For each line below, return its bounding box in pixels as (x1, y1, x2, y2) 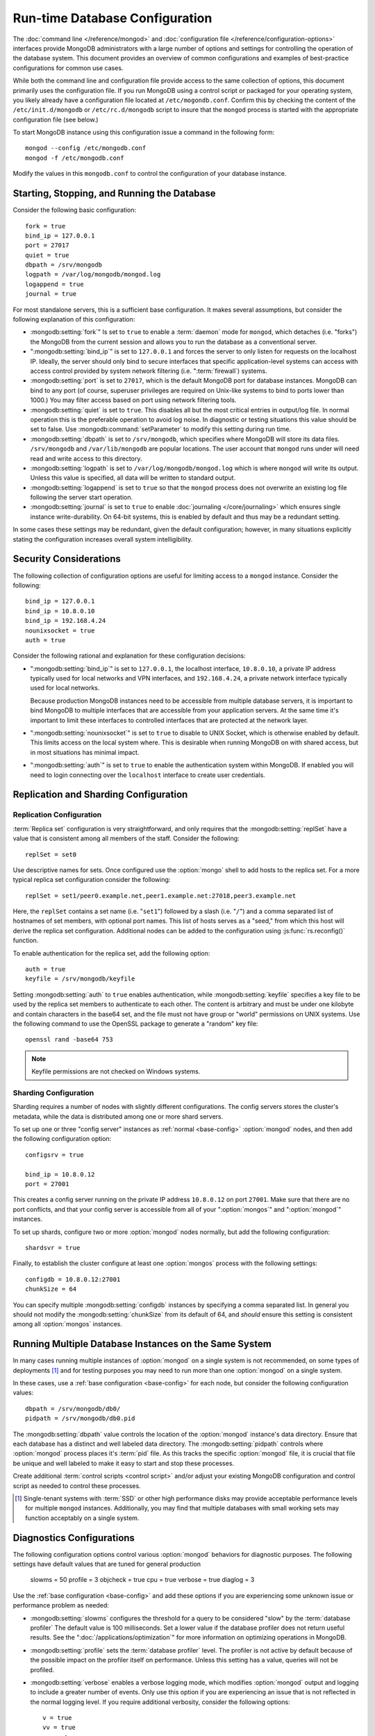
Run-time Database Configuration (12, 10, 212, 26)
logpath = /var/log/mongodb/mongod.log (25, 271, 161, 278)
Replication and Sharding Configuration (12, 789, 188, 801)
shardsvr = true (25, 1244, 81, 1251)
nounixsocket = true (25, 626, 95, 635)
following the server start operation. (30, 493, 133, 501)
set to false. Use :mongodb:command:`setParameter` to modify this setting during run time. (30, 425, 292, 433)
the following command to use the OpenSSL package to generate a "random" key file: (12, 1019, 258, 1028)
